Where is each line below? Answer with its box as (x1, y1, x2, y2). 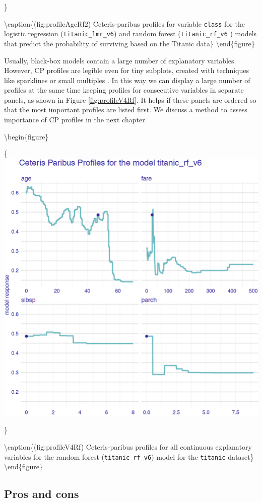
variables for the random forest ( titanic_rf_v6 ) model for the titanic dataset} (4, 451, 254, 462)
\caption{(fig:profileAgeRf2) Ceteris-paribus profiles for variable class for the (4, 18, 245, 29)
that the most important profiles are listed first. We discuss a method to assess (4, 104, 247, 115)
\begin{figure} (4, 131, 49, 141)
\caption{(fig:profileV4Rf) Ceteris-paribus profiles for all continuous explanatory (4, 442, 252, 452)
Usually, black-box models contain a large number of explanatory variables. (4, 55, 236, 65)
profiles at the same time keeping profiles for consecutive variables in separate (4, 85, 244, 95)
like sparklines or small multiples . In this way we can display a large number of (4, 75, 250, 85)
